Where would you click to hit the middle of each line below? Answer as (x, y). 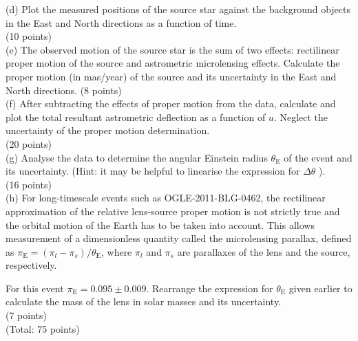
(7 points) (26, 315)
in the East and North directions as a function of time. (121, 22)
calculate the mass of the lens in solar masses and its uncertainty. (144, 301)
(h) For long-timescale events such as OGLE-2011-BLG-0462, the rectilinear (166, 198)
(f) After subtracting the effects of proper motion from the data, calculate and (171, 103)
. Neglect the (301, 117)
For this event (35, 288)
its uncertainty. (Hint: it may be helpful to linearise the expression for (153, 171)
